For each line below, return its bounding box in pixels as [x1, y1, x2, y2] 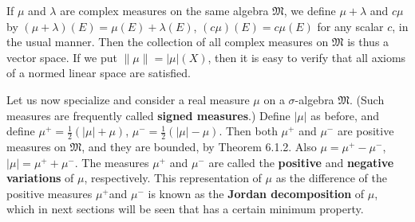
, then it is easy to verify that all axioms [207, 49, 406, 65]
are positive [337, 123, 394, 139]
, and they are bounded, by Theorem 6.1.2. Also [81, 138, 317, 154]
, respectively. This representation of [84, 169, 262, 186]
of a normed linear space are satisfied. [6, 64, 191, 81]
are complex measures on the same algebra [60, 2, 269, 18]
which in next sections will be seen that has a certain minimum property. [6, 201, 364, 217]
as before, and [310, 107, 379, 123]
